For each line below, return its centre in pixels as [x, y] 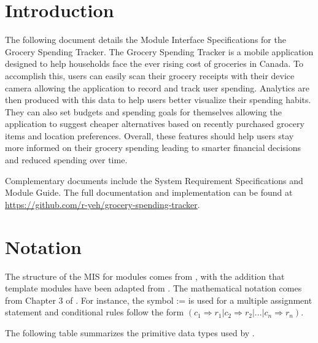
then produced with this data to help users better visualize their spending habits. [158, 100]
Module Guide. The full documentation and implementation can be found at [149, 192]
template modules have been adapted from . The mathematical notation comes [153, 288]
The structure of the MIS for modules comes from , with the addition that [145, 276]
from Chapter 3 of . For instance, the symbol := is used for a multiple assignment [159, 300]
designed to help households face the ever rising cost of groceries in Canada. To [154, 64]
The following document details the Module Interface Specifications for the [145, 40]
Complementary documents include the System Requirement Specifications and [154, 180]
